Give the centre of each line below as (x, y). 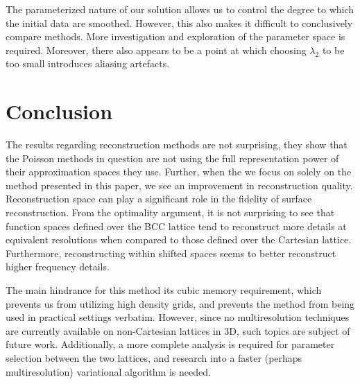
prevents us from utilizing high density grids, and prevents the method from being (180, 303)
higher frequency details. (58, 267)
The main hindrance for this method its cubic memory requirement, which (164, 290)
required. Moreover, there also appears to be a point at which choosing (156, 50)
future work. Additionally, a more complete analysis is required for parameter (170, 344)
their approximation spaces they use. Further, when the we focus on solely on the (179, 172)
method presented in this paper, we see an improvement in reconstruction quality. (179, 185)
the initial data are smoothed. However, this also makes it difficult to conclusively (179, 23)
